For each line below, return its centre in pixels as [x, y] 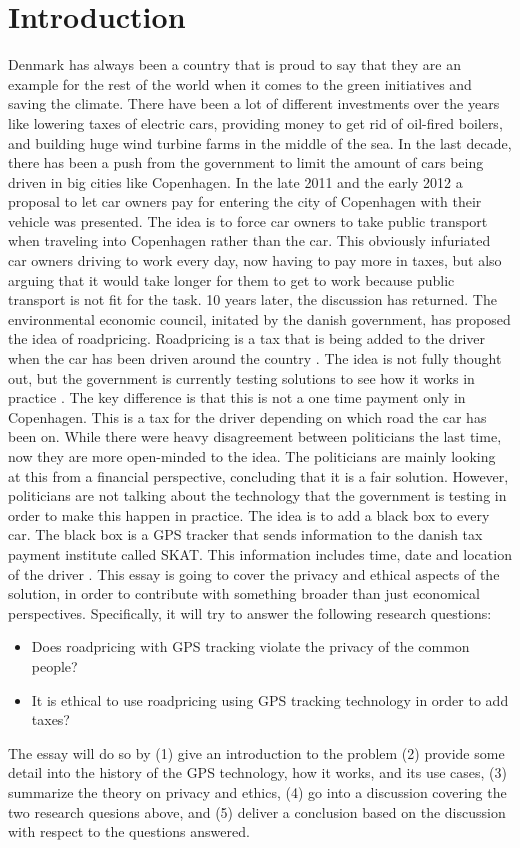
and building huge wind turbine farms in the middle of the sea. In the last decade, [260, 142]
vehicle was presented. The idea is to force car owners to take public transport [248, 220]
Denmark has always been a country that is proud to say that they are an [234, 64]
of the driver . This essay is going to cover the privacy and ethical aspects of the [254, 573]
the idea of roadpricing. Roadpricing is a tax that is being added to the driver [246, 338]
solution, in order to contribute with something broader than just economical [244, 593]
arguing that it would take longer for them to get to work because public [231, 279]
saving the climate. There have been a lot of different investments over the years [254, 103]
